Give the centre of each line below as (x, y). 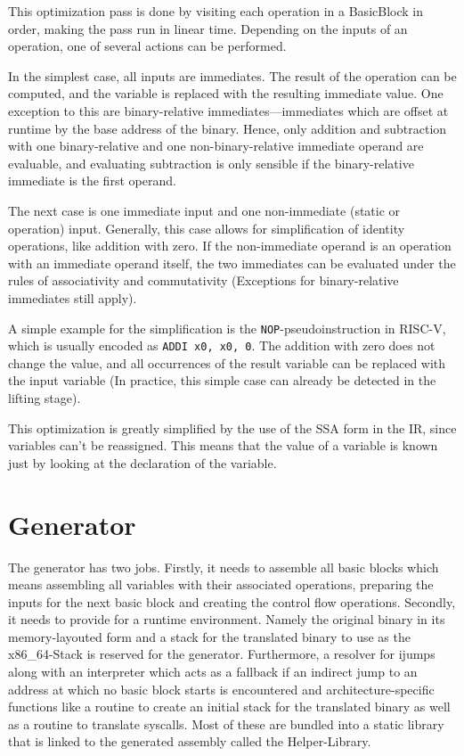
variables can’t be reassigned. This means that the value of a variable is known (223, 445)
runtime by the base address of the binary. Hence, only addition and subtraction (228, 128)
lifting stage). (45, 398)
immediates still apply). (73, 297)
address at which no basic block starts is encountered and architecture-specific (221, 689)
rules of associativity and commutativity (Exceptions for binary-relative (204, 280)
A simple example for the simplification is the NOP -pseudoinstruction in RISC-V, (227, 328)
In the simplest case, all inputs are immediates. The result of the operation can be (232, 75)
